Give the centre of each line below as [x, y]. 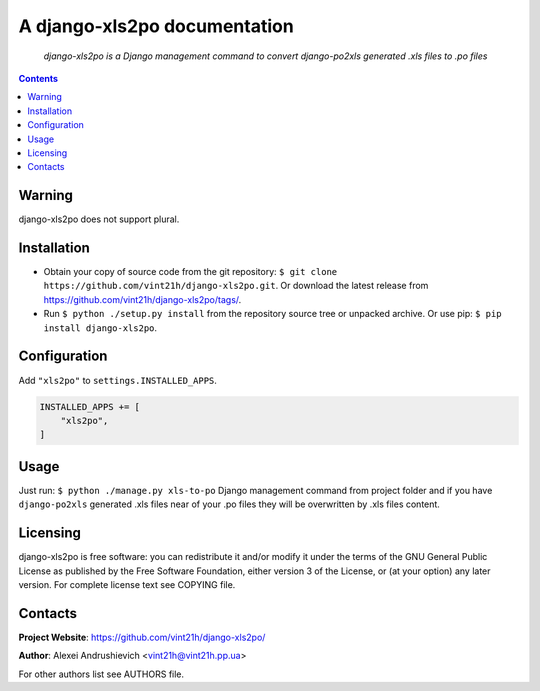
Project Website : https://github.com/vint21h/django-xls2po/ [142, 637]
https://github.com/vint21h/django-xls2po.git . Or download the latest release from [236, 286]
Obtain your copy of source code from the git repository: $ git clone [190, 272]
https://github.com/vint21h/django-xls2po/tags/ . [142, 299]
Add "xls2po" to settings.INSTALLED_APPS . [117, 380]
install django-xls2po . [100, 327]
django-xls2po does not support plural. [99, 219]
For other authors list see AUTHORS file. [101, 674]
